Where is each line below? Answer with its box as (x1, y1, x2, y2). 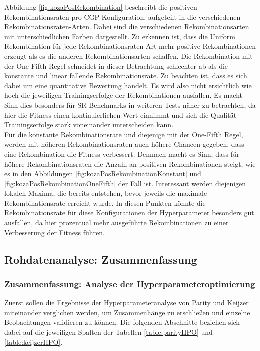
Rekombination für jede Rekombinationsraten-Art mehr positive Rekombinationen (4, 41, 256, 51)
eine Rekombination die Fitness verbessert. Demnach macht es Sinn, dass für (4, 148, 240, 159)
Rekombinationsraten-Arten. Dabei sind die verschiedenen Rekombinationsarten (4, 21, 249, 32)
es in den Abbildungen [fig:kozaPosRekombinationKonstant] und (4, 168, 201, 179)
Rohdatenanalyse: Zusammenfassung (4, 251, 197, 267)
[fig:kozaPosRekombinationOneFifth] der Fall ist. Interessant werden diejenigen (4, 178, 246, 188)
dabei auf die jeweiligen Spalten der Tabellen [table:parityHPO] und (4, 327, 213, 337)
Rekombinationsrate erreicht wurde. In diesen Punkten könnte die (4, 197, 206, 208)
